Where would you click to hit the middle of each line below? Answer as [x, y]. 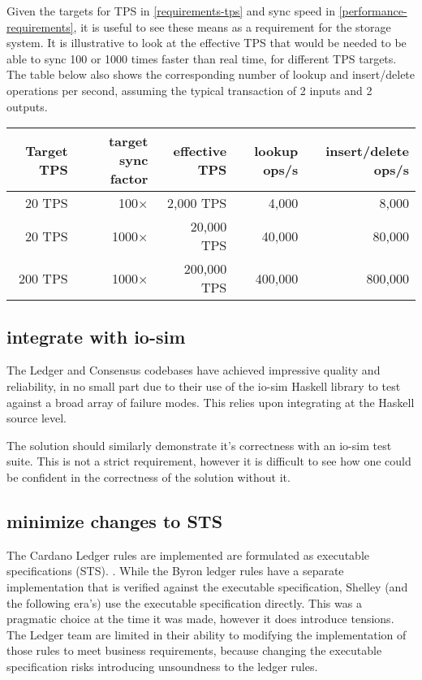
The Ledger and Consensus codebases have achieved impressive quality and [194, 370]
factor [129, 179]
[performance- [373, 11]
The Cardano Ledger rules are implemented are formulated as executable [188, 554]
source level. [37, 418]
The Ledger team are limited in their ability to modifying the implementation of [207, 634]
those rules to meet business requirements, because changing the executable [194, 650]
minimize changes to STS [115, 520]
